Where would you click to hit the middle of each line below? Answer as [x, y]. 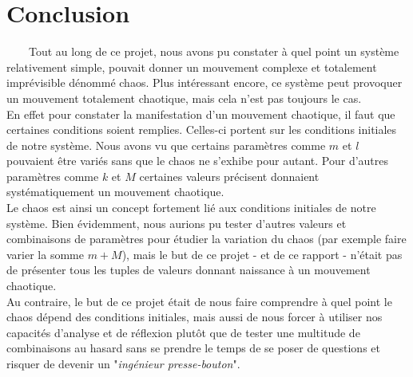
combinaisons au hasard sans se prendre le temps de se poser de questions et [193, 348]
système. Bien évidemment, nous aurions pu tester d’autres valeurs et [177, 223]
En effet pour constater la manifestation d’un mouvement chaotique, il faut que [201, 114]
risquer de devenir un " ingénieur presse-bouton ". [123, 363]
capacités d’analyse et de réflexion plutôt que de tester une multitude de [183, 332]
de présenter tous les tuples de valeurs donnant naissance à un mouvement [189, 270]
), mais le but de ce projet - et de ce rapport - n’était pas [262, 254]
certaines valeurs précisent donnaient [229, 176]
